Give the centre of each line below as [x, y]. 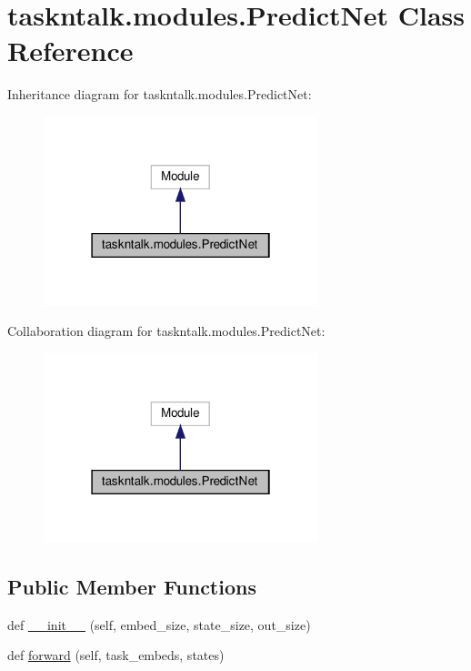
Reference [70, 51]
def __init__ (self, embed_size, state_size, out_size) [159, 624]
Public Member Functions [132, 586]
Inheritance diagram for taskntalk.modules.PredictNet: [160, 94]
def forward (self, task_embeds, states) [116, 655]
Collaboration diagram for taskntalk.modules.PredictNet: [166, 331]
